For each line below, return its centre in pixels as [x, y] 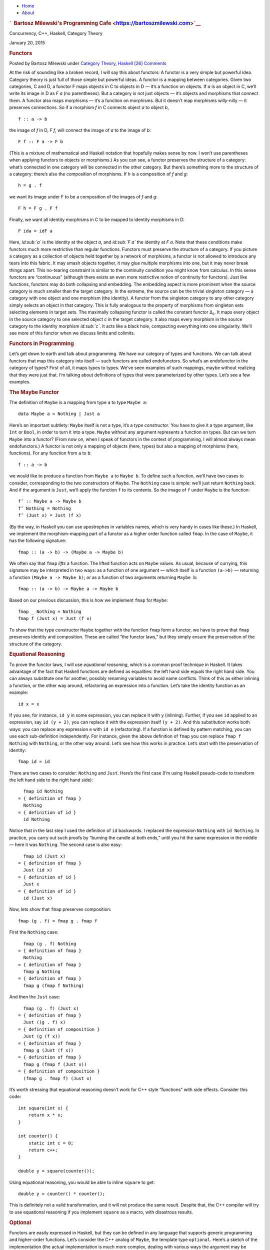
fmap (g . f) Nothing [50, 943]
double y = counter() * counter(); [62, 1194]
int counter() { [38, 1136]
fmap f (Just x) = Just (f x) [55, 618]
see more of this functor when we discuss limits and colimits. [72, 333]
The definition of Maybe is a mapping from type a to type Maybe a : [78, 402]
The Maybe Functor [34, 392]
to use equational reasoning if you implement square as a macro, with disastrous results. [101, 1212]
